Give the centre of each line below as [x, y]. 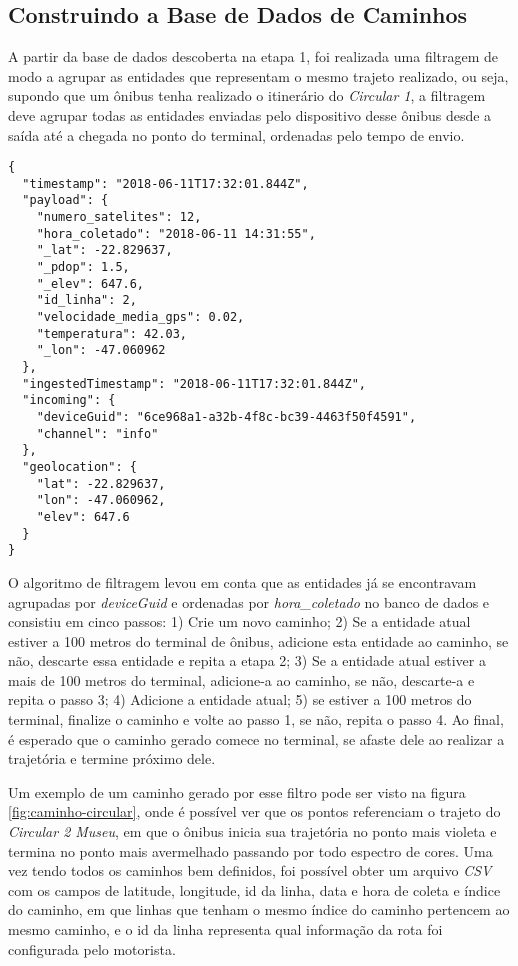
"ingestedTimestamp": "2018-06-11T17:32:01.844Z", [194, 383]
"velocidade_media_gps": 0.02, [140, 317]
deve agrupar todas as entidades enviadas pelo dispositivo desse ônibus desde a [250, 114]
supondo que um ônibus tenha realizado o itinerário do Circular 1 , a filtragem [247, 95]
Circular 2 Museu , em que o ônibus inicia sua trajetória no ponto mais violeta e [252, 831]
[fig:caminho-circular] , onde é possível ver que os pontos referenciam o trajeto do [254, 811]
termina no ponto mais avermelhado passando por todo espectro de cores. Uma [250, 850]
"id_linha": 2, [86, 300]
